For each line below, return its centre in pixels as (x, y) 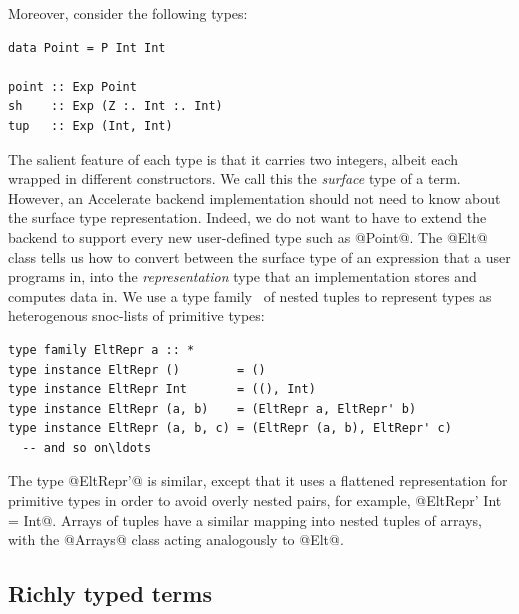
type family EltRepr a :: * (101, 349)
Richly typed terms (110, 593)
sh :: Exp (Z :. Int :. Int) (115, 106)
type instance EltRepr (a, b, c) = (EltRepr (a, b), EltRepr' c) (230, 428)
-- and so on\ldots (87, 447)
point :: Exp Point (72, 86)
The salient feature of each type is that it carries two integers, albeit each (233, 158)
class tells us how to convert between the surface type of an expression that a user (259, 256)
